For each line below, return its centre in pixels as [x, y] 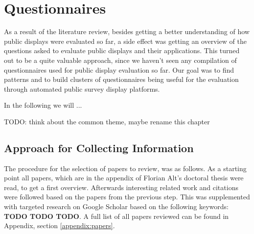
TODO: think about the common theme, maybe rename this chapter [107, 121]
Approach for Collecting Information [99, 147]
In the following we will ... [43, 105]
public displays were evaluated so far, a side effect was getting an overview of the [125, 41]
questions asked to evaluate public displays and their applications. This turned [122, 50]
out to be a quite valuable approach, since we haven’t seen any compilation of [120, 60]
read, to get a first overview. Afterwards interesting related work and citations [121, 187]
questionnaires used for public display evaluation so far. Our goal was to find [119, 69]
